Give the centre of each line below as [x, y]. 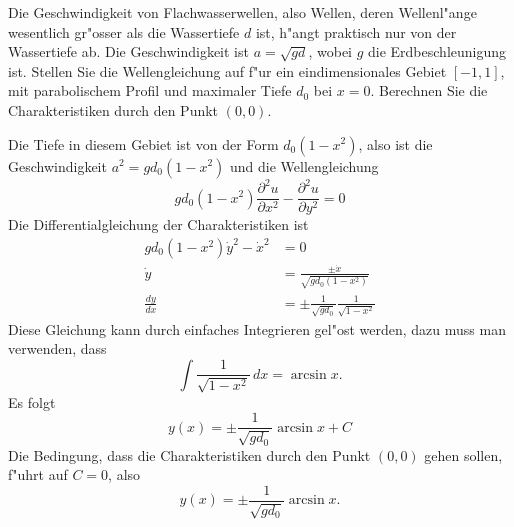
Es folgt [32, 401]
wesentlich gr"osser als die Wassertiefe [124, 31]
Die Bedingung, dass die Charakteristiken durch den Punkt [189, 454]
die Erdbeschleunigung [437, 51]
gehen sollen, [463, 454]
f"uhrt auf [38, 474]
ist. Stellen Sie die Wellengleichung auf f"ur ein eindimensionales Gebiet [227, 70]
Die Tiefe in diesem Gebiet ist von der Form [143, 143]
